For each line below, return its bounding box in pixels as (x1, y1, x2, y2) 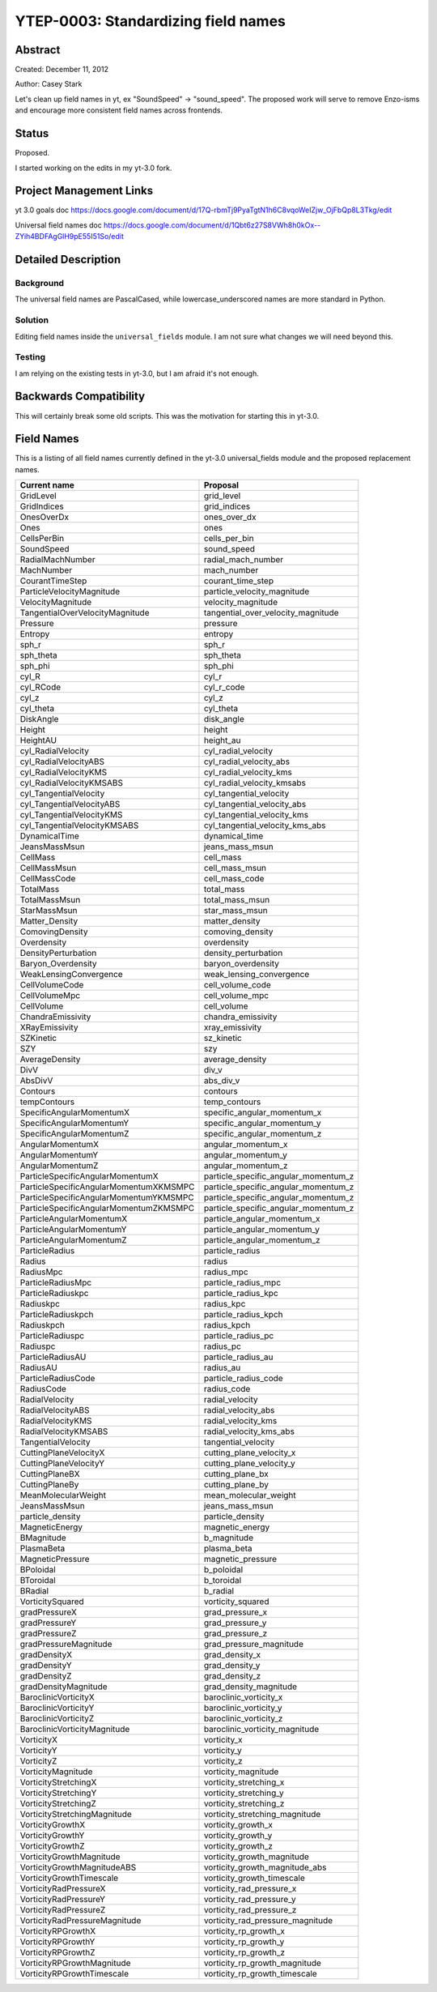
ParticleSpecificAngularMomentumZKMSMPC (19, 1203, 194, 1214)
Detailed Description (15, 253, 121, 267)
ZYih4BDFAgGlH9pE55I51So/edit (15, 232, 125, 241)
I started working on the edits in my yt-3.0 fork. (15, 163, 172, 173)
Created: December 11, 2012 (15, 65, 109, 75)
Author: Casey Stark (15, 79, 83, 89)
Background (15, 278, 65, 288)
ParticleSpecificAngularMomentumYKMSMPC (19, 1192, 194, 1203)
